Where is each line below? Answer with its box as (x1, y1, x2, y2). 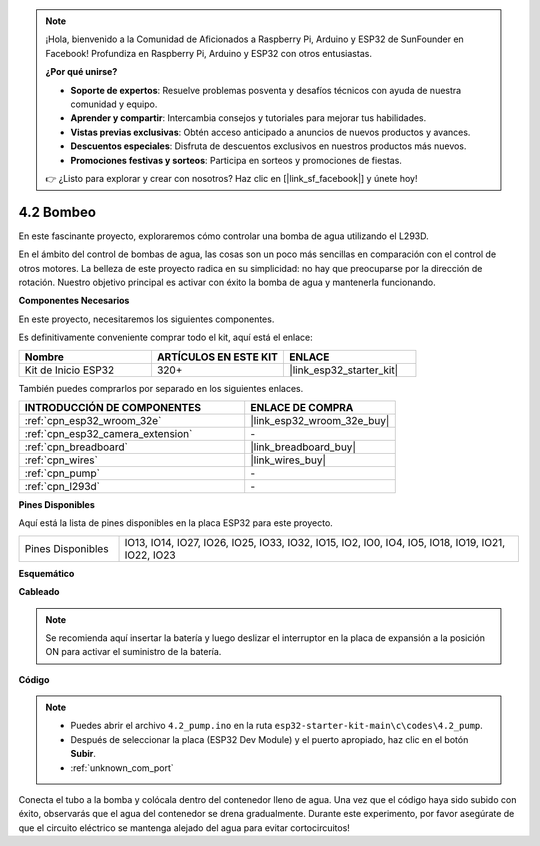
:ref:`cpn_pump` (24, 466, 100, 480)
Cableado (18, 586, 60, 598)
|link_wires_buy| (250, 453, 327, 467)
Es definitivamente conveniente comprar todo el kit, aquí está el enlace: (18, 331, 314, 344)
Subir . (70, 748, 97, 760)
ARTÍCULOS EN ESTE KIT (156, 350, 279, 364)
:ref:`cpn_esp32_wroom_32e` (24, 413, 162, 427)
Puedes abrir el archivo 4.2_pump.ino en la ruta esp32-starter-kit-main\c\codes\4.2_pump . (70, 720, 484, 732)
